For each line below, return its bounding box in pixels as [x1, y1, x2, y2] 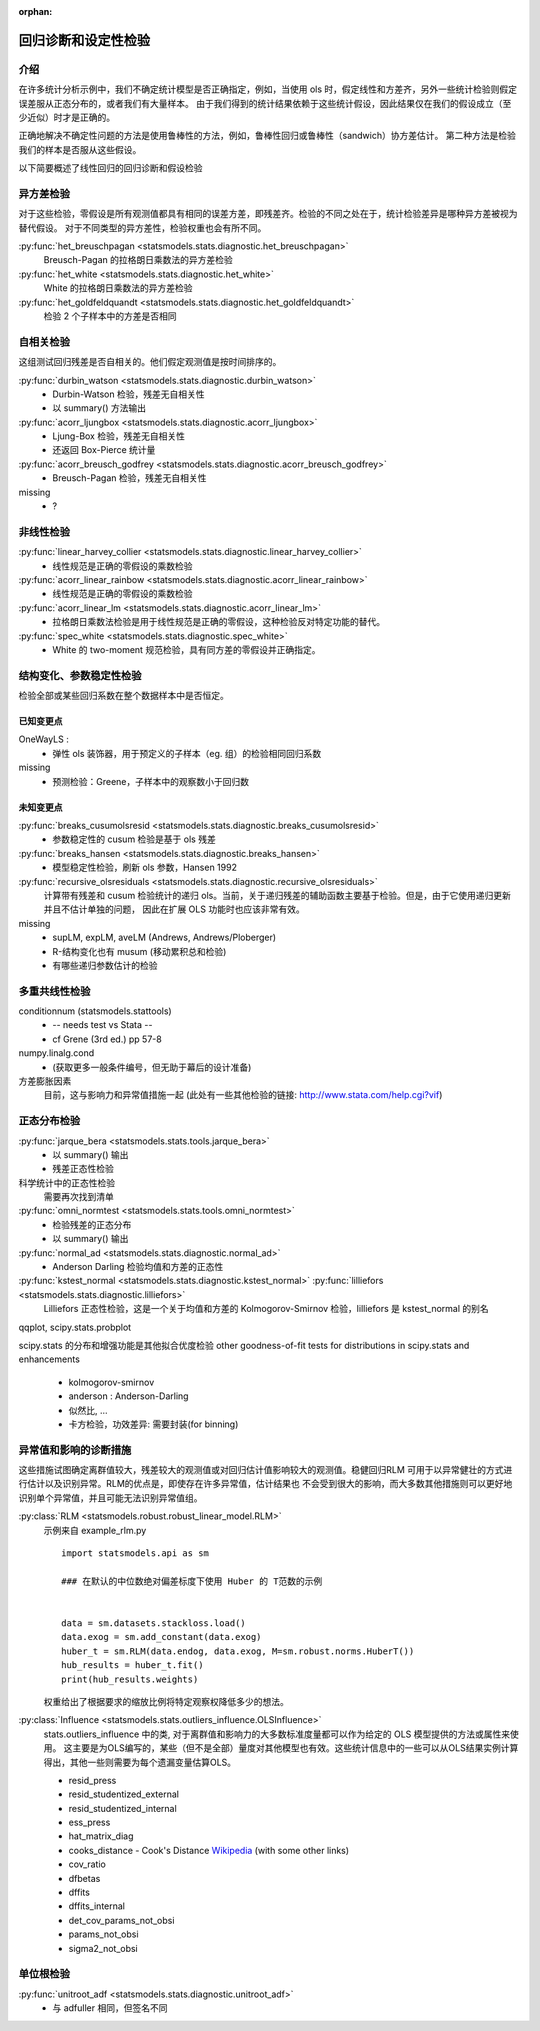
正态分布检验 [18, 1114, 81, 1128]
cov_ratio [68, 1858, 107, 1870]
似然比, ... [68, 1404, 109, 1416]
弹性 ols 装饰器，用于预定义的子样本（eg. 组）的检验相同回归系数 [52, 747, 322, 759]
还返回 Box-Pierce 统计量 [52, 444, 156, 456]
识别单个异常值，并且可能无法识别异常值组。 [18, 1491, 203, 1504]
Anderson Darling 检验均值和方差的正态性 [52, 1261, 224, 1273]
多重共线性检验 [18, 984, 91, 998]
